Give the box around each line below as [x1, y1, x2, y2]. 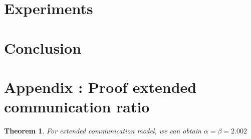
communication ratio [4, 96, 150, 117]
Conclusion [4, 37, 82, 58]
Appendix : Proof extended [4, 76, 197, 97]
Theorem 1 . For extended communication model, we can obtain [4, 125, 201, 136]
